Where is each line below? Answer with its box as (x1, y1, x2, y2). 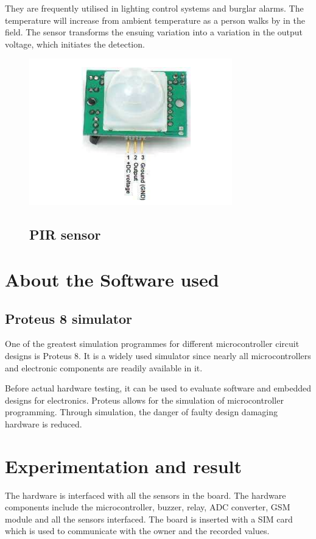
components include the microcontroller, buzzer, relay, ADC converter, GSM (5, 501, 290, 513)
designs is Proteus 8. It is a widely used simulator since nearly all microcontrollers (5, 349, 311, 362)
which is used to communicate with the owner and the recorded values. (5, 524, 270, 537)
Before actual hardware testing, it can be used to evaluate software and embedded (5, 382, 311, 394)
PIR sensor (29, 225, 101, 244)
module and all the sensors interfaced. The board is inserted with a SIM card (5, 512, 293, 525)
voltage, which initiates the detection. (5, 37, 145, 50)
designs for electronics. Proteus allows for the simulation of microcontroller (5, 393, 284, 406)
